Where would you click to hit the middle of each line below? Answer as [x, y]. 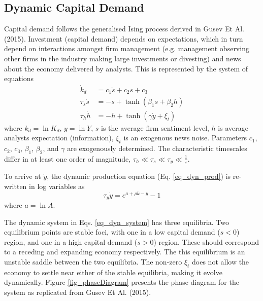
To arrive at [23, 176]
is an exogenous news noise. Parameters [185, 138]
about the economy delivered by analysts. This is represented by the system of [126, 68]
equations [19, 78]
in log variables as [57, 186]
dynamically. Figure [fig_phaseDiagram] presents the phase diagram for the [122, 282]
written [15, 186]
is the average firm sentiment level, [155, 127]
